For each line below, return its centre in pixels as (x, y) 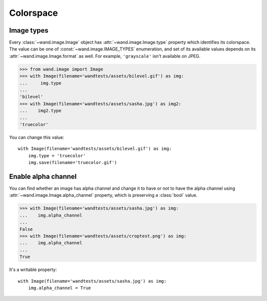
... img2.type (41, 111)
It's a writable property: (33, 270)
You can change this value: (37, 137)
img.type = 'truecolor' (57, 155)
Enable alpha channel (43, 176)
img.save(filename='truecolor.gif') (72, 163)
